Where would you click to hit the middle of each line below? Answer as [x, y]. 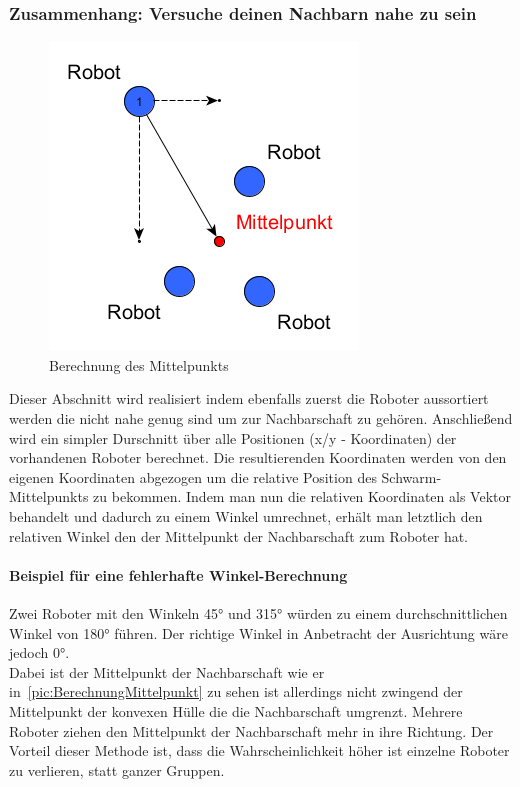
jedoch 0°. [39, 652]
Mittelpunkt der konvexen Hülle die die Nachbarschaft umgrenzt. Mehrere [236, 710]
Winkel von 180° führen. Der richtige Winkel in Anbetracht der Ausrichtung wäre [258, 632]
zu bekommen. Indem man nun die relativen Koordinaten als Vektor [302, 496]
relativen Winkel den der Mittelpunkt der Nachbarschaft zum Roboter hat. [239, 535]
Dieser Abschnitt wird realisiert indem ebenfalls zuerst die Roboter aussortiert [249, 398]
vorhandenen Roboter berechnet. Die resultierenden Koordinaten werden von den [258, 457]
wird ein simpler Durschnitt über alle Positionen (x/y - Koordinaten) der [233, 437]
